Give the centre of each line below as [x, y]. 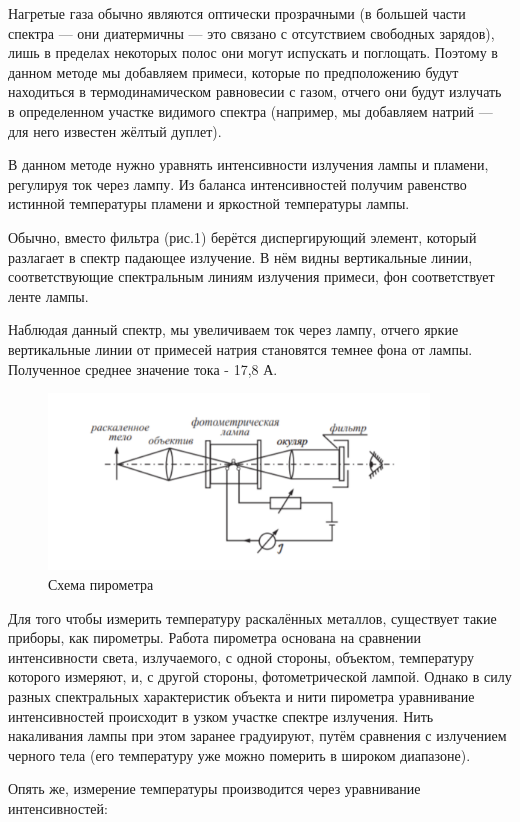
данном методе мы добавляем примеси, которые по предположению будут [233, 71]
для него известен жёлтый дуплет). [115, 130]
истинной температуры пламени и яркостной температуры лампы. [209, 203]
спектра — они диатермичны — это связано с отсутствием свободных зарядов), [251, 32]
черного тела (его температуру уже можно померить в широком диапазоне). [239, 754]
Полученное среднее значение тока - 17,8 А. [143, 368]
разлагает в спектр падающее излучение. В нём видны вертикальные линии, [240, 256]
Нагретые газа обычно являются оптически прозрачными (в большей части [237, 13]
